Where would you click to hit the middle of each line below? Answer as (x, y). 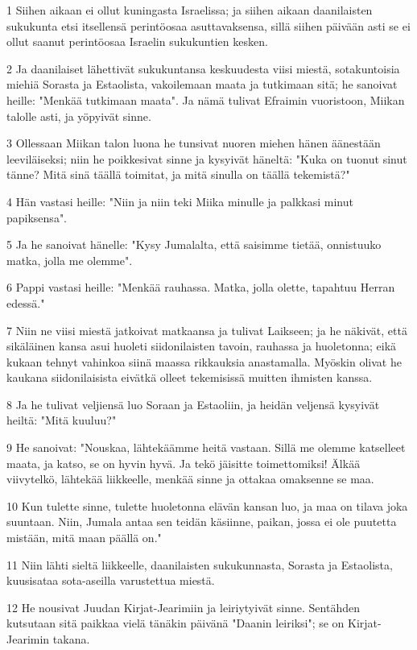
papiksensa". (37, 217)
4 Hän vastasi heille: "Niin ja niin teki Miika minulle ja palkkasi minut (180, 201)
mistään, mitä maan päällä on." (84, 538)
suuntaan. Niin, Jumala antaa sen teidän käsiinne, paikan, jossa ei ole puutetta (202, 522)
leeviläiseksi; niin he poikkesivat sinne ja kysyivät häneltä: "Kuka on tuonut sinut (207, 158)
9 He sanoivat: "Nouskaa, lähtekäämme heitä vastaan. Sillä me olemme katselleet (206, 447)
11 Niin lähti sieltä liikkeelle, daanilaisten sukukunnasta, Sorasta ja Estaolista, (200, 564)
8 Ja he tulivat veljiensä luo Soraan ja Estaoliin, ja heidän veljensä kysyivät (193, 404)
